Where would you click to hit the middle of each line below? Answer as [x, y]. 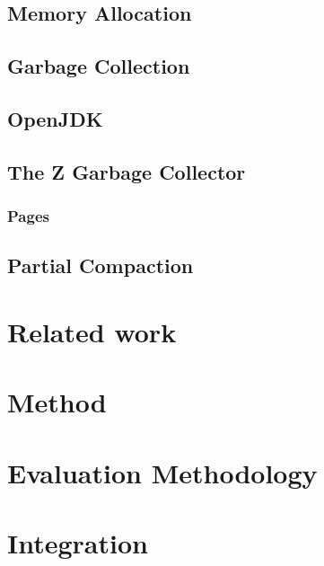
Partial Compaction [101, 265]
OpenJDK [55, 118]
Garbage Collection [99, 66]
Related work [92, 331]
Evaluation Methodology [162, 472]
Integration [78, 543]
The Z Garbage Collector [127, 171]
